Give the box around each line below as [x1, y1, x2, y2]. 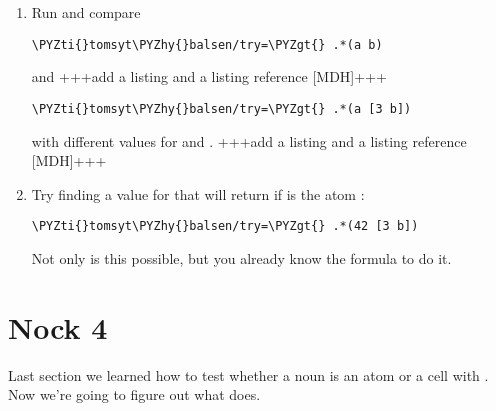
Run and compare [31, 2, 141, 22]
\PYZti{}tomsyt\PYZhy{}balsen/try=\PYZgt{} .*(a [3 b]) [31, 101, 412, 116]
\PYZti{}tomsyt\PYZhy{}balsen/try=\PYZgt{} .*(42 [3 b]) [31, 219, 419, 234]
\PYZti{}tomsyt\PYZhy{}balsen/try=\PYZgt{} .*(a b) [31, 37, 383, 52]
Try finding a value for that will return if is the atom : [31, 183, 365, 204]
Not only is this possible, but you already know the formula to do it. [31, 247, 452, 268]
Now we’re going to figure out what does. [8, 384, 261, 405]
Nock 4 [8, 306, 108, 347]
